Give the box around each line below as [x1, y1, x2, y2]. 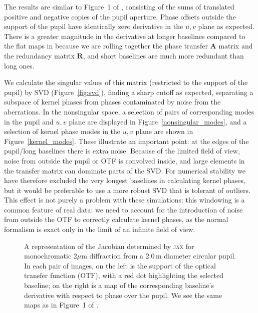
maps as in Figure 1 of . [24, 299, 99, 310]
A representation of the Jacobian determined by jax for [24, 240, 194, 251]
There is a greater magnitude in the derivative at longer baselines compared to [4, 30, 245, 41]
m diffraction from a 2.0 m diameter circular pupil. [81, 250, 236, 261]
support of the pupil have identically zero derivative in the [4, 21, 183, 31]
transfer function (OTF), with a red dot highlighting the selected [24, 270, 223, 280]
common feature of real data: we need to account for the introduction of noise [4, 204, 243, 214]
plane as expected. [198, 21, 254, 31]
